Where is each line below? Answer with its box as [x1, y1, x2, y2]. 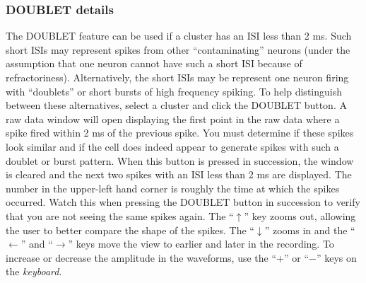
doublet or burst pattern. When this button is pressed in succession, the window [6, 153, 354, 168]
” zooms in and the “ [264, 222, 355, 237]
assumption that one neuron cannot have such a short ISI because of [6, 56, 302, 71]
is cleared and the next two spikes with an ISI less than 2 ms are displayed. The [6, 167, 352, 182]
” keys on [316, 250, 357, 265]
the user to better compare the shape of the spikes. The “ [6, 222, 254, 237]
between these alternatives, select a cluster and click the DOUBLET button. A [6, 98, 347, 112]
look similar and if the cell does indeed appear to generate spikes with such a [6, 139, 339, 154]
